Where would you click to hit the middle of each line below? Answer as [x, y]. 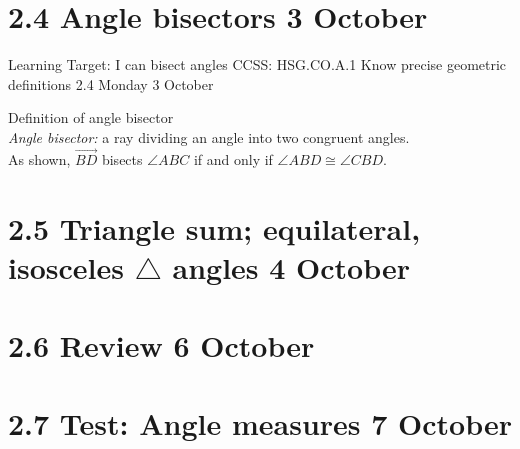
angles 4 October [291, 266]
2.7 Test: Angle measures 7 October [260, 423]
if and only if [233, 158]
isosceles [66, 266]
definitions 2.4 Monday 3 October [111, 83]
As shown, [39, 158]
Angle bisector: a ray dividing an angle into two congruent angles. [209, 136]
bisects [122, 158]
